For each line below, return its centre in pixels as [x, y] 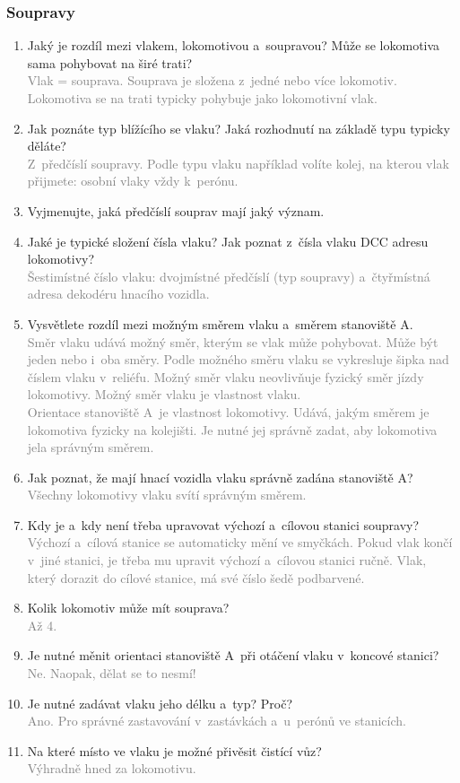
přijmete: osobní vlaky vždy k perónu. [133, 181]
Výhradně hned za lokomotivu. [112, 768]
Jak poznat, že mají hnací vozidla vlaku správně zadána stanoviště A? [220, 477]
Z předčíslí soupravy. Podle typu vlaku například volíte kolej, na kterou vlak [238, 163]
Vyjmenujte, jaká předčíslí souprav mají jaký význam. [176, 210]
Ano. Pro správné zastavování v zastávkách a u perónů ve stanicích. [217, 721]
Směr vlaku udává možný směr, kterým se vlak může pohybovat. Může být [233, 341]
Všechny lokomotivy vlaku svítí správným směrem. [167, 495]
